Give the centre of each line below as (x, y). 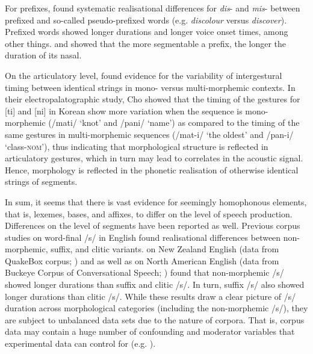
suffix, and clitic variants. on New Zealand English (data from (165, 249)
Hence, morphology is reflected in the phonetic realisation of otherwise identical (152, 169)
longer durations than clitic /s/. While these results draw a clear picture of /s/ (150, 296)
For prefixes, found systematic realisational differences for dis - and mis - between (153, 8)
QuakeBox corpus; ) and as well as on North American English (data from (142, 260)
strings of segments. (41, 182)
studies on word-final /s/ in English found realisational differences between (143, 237)
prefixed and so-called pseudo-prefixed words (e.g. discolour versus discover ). (146, 20)
